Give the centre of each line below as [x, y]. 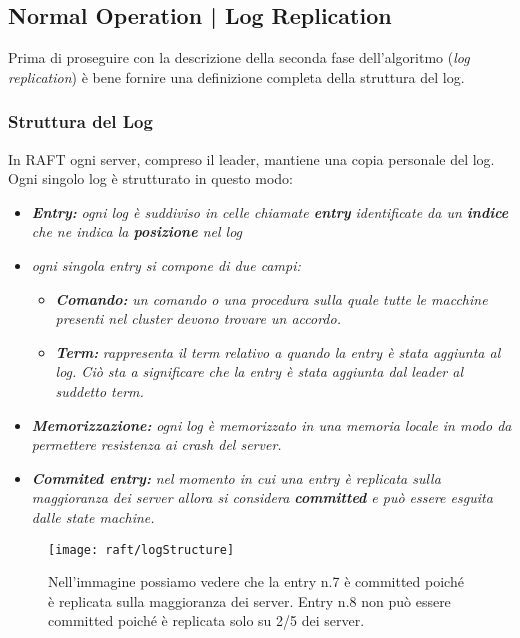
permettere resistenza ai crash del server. [156, 444]
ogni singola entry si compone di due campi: [166, 264]
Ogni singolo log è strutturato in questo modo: [150, 178]
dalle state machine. [93, 516]
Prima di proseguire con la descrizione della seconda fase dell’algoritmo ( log [239, 57]
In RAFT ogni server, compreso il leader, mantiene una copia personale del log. [251, 158]
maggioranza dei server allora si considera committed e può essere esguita [262, 497]
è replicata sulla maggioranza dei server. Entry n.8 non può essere [249, 600]
